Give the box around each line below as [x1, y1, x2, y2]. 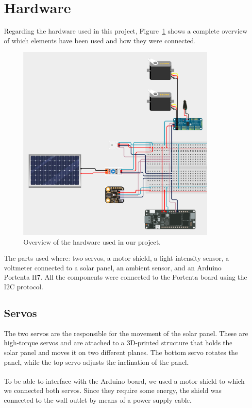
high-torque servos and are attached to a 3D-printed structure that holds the [4, 337, 233, 348]
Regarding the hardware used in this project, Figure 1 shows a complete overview [4, 26, 248, 36]
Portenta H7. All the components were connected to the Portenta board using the [4, 272, 247, 282]
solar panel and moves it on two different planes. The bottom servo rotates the [4, 347, 238, 357]
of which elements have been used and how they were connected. [4, 35, 196, 45]
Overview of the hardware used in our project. [23, 236, 161, 247]
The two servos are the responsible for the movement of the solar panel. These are [4, 328, 248, 338]
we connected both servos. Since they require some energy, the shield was [4, 385, 222, 395]
